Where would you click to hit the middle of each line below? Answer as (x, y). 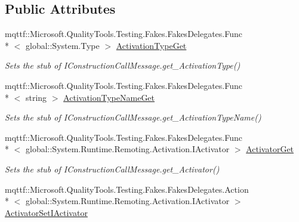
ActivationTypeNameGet (109, 97)
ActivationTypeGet (151, 45)
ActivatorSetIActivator (46, 212)
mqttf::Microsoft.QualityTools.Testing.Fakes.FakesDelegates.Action (127, 189)
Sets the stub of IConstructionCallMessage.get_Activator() (112, 169)
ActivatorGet (270, 149)
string (36, 97)
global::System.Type (62, 45)
